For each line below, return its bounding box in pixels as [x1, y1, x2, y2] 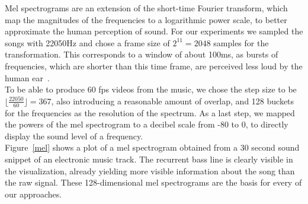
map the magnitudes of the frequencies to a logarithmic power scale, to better [5, 13, 287, 26]
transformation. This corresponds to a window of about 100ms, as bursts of [5, 48, 278, 60]
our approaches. [5, 187, 62, 200]
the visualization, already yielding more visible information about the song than [5, 164, 295, 177]
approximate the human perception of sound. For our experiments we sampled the [5, 25, 303, 37]
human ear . [5, 71, 50, 84]
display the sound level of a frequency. [5, 129, 143, 142]
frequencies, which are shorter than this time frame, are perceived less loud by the [5, 59, 303, 72]
